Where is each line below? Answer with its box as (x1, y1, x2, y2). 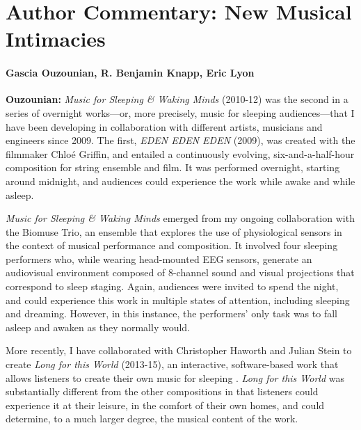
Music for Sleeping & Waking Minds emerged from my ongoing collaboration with (6, 211, 355, 225)
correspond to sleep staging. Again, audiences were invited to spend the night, (6, 279, 339, 294)
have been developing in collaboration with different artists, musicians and (6, 119, 323, 134)
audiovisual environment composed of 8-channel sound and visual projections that (6, 265, 355, 280)
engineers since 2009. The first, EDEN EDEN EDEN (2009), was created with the (6, 133, 355, 148)
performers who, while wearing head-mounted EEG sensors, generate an (6, 251, 312, 266)
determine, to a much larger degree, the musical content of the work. (6, 411, 298, 426)
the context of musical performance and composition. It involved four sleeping (6, 238, 338, 253)
